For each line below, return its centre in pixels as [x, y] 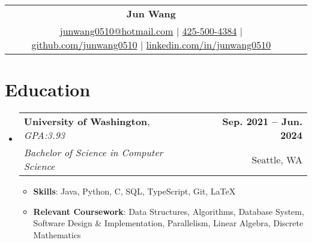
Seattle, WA [277, 159]
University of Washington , [87, 121]
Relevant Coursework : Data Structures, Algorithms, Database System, [169, 211]
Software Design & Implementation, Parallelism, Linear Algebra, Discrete [168, 223]
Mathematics [57, 234]
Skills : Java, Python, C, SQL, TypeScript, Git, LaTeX [134, 191]
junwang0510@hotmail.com [116, 31]
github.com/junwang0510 [84, 45]
